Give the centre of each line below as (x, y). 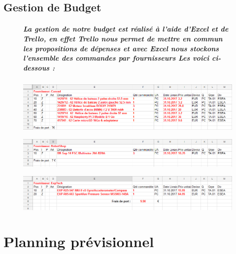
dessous (36, 67)
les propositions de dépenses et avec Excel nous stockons (121, 48)
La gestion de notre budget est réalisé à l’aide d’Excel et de (126, 29)
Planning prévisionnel (79, 241)
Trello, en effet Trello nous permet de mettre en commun (123, 38)
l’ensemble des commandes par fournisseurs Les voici (116, 58)
